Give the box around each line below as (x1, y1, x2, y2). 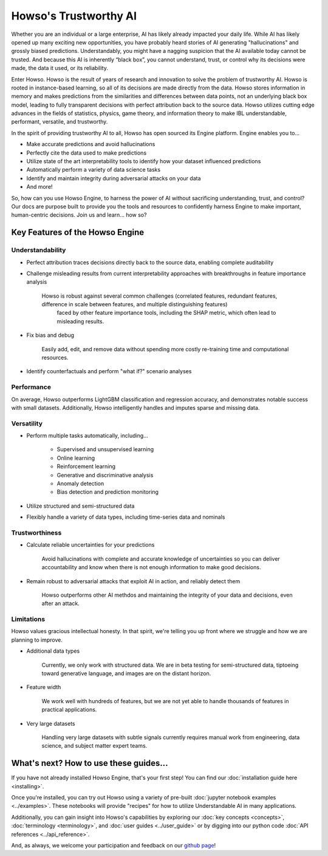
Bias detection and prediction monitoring (56, 488, 159, 496)
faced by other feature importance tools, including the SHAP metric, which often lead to (56, 309, 276, 317)
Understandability (11, 246, 66, 254)
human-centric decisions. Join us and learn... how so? (11, 211, 147, 219)
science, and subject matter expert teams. (41, 742, 148, 749)
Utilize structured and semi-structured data (26, 502, 135, 510)
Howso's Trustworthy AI (11, 9, 137, 23)
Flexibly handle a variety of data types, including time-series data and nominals (26, 513, 225, 521)
